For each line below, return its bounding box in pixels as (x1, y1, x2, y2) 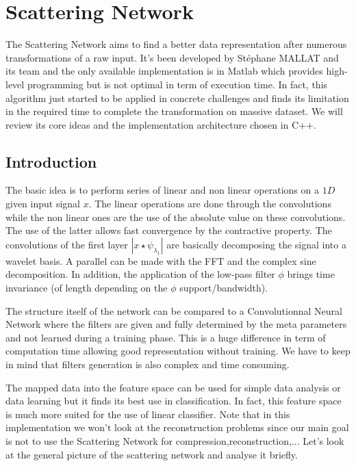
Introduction (5, 151, 97, 172)
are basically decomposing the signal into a (166, 237, 346, 251)
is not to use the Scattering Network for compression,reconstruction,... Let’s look (5, 433, 344, 448)
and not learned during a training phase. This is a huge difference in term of (5, 330, 326, 344)
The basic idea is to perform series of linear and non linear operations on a (5, 183, 319, 197)
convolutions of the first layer (5, 237, 128, 251)
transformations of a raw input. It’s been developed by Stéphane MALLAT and (5, 50, 339, 64)
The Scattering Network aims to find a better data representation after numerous (5, 37, 347, 51)
